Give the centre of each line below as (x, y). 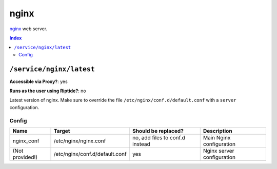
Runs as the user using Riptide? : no (48, 91)
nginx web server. (28, 29)
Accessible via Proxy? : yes (38, 81)
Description (218, 131)
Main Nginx (217, 137)
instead (142, 144)
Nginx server (219, 151)
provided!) (25, 157)
